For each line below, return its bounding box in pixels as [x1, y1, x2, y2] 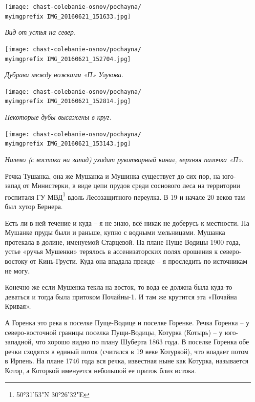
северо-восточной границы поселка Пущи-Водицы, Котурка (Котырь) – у [5, 327, 223, 337]
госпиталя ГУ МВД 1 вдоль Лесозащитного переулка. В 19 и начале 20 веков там [5, 190, 245, 202]
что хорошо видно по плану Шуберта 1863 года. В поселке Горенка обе [35, 337, 249, 347]
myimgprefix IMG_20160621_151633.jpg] [5, 13, 131, 20]
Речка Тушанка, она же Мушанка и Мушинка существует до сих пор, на [5, 170, 220, 181]
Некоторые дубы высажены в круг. [5, 112, 112, 122]
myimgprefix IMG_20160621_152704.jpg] [5, 55, 131, 63]
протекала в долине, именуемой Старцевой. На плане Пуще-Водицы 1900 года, [5, 236, 241, 247]
